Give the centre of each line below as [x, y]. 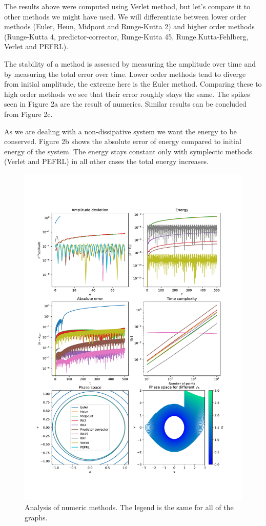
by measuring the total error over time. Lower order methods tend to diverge [125, 74]
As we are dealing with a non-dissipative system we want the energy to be [120, 131]
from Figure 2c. [28, 114]
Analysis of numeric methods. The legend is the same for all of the [129, 507]
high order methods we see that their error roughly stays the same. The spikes [127, 94]
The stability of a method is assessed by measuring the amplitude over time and [130, 63]
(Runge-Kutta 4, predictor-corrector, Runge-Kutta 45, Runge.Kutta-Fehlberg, [126, 36]
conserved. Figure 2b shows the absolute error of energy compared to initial [123, 141]
